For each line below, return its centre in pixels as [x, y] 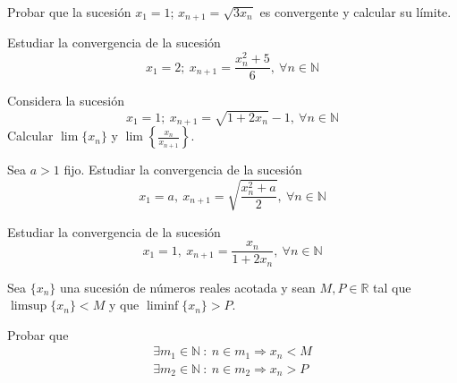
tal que [392, 287]
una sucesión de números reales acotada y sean [188, 287]
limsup [29, 306]
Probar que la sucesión [69, 12]
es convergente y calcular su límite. [355, 12]
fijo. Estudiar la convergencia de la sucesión [183, 170]
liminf [162, 306]
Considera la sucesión [66, 101]
